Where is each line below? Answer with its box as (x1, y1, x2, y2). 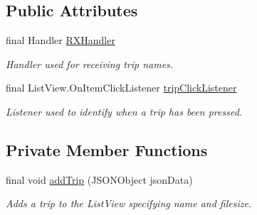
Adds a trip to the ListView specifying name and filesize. (6, 196, 252, 211)
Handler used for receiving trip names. (6, 56, 174, 71)
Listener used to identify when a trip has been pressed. (6, 104, 243, 118)
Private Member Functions (6, 138, 208, 160)
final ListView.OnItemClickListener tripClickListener (6, 80, 237, 95)
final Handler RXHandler (6, 33, 115, 48)
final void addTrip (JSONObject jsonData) (6, 172, 193, 187)
